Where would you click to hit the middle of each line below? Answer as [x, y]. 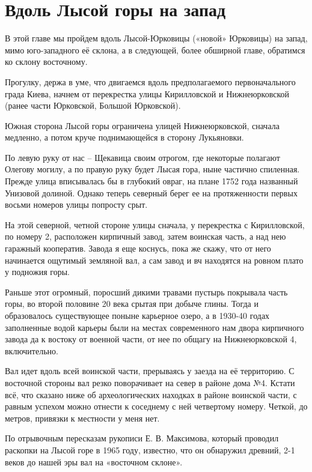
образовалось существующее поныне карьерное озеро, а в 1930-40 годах [137, 315]
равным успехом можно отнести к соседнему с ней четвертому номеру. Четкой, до [156, 406]
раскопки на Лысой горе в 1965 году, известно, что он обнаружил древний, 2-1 [150, 449]
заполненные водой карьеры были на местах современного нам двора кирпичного [154, 327]
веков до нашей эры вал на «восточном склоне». [94, 461]
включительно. [32, 350]
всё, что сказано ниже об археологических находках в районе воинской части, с [151, 394]
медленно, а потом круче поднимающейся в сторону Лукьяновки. [124, 137]
